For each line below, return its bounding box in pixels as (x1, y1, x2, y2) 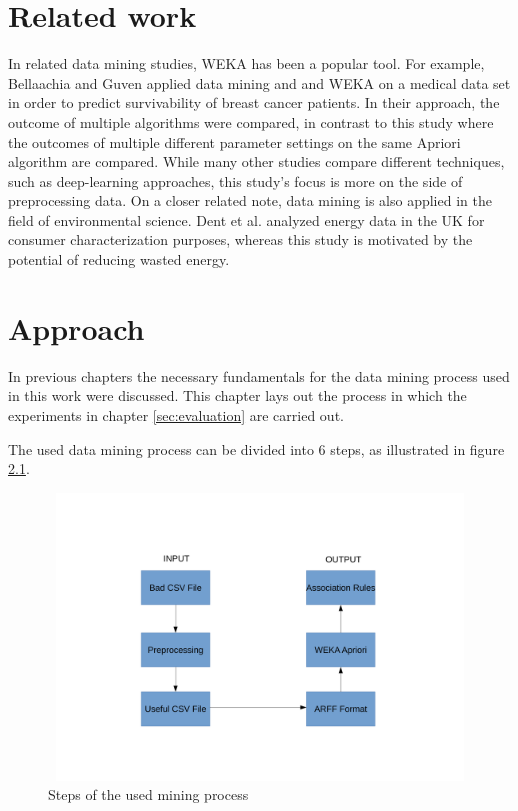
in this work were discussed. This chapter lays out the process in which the (8, 385, 467, 406)
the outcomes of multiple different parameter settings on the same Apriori (8, 131, 461, 152)
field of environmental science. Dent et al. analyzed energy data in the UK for (8, 209, 485, 230)
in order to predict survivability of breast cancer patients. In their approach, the (8, 92, 500, 113)
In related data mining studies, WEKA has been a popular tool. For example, (8, 53, 485, 74)
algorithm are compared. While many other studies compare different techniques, (8, 151, 505, 172)
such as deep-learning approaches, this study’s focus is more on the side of (8, 170, 463, 191)
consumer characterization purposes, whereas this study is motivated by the (8, 229, 473, 250)
